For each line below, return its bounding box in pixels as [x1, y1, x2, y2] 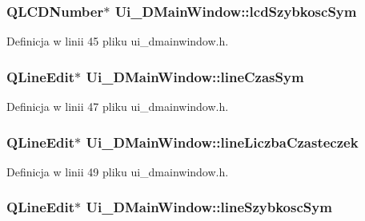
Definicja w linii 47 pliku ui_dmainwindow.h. [6, 98, 229, 115]
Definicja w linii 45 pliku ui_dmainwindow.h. [6, 33, 229, 49]
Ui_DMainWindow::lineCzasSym [86, 66, 304, 86]
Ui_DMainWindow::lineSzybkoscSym [86, 197, 332, 217]
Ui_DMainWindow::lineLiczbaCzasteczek [86, 132, 359, 152]
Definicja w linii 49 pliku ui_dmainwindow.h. [6, 163, 229, 180]
